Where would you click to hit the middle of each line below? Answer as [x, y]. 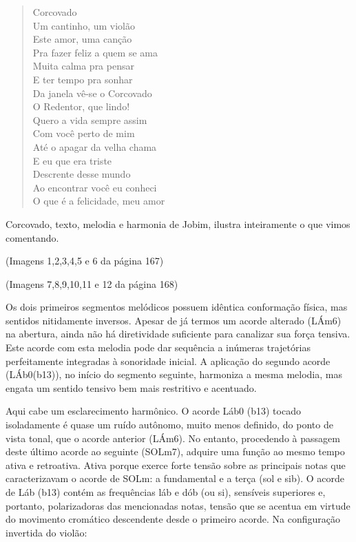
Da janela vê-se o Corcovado [92, 93]
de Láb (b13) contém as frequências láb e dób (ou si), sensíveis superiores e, [166, 492]
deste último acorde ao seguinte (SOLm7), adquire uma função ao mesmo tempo [175, 451]
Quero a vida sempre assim [90, 119]
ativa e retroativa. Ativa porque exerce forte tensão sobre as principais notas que [176, 465]
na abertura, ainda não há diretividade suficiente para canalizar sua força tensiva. [178, 334]
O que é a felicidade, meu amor [99, 201]
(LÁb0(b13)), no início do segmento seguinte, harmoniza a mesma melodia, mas [174, 374]
